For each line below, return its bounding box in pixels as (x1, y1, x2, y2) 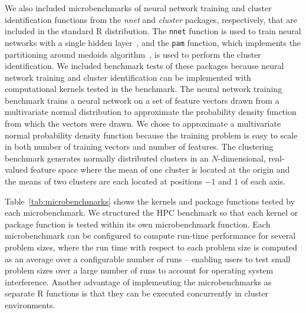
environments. (5, 298, 55, 311)
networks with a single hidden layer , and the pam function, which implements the (5, 36, 301, 48)
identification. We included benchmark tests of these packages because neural (5, 60, 284, 72)
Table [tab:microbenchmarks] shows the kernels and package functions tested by (5, 195, 295, 207)
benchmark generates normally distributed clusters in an (5, 151, 209, 164)
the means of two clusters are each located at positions (5, 175, 202, 187)
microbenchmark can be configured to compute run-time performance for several (5, 229, 296, 242)
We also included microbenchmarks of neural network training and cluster (5, 2, 272, 14)
